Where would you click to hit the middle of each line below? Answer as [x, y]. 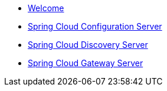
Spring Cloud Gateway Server [86, 63]
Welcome [46, 8]
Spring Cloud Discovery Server [88, 45]
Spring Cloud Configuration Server [95, 26]
